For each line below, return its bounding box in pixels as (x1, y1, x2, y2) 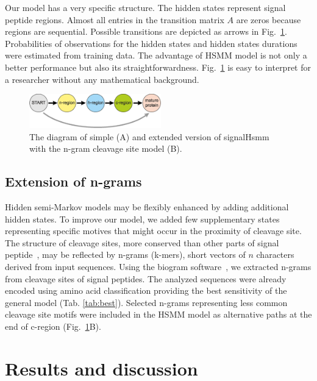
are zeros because (236, 13, 301, 26)
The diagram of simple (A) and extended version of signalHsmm (29, 130, 269, 143)
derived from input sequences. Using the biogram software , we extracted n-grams (5, 260, 312, 273)
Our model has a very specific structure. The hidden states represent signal (5, 1, 286, 13)
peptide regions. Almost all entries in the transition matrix (5, 13, 224, 26)
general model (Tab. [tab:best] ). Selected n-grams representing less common (5, 296, 288, 308)
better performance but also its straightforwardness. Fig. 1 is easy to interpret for (5, 60, 311, 73)
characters (256, 248, 294, 261)
